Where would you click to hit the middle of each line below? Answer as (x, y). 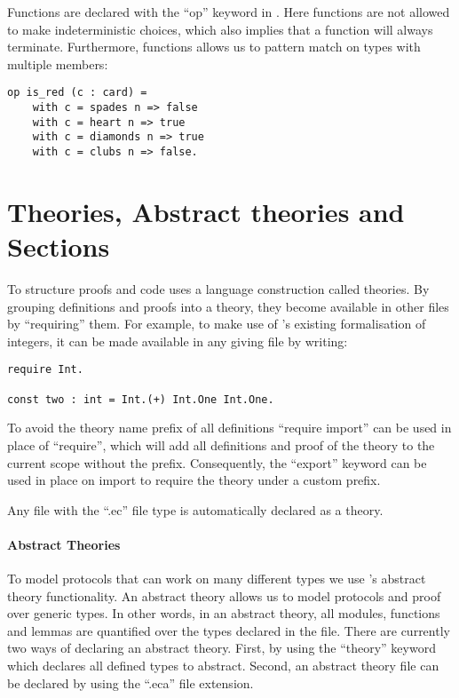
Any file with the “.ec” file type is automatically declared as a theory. (195, 509)
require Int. (45, 370)
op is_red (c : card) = (77, 93)
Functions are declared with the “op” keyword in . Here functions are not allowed (229, 12)
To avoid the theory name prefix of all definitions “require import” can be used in (229, 428)
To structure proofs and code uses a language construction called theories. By (218, 288)
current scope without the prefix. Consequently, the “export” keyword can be (217, 462)
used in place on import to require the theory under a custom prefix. (194, 480)
